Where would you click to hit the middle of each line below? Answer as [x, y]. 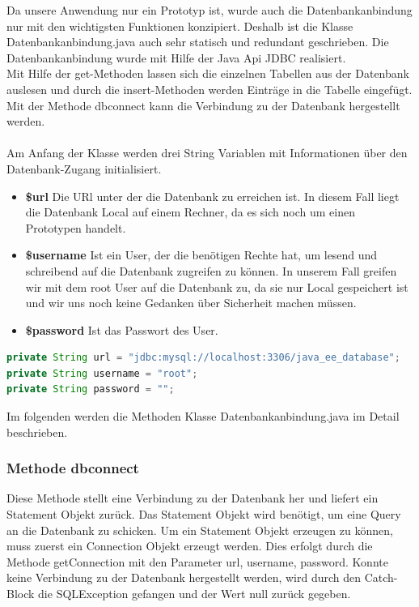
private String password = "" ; [91, 389]
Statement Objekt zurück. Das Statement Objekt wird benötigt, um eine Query [204, 514]
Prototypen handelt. [76, 227]
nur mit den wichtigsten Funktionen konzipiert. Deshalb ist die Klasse [180, 26]
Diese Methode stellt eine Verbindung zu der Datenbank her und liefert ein [193, 498]
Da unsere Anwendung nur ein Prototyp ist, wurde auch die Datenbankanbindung [209, 10]
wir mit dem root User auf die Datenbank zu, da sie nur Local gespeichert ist [217, 286]
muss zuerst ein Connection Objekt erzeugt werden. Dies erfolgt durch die [190, 546]
